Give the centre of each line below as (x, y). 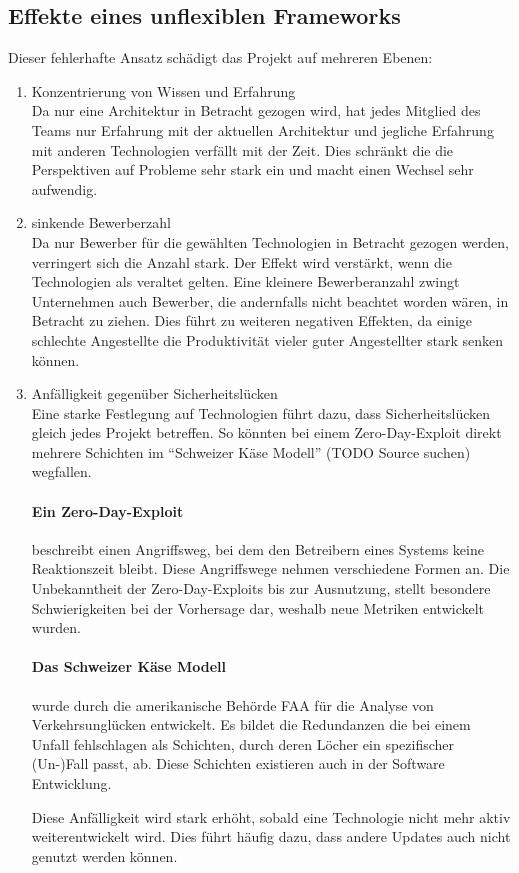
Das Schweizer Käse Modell (128, 666)
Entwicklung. (71, 783)
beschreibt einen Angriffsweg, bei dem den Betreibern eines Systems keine (257, 548)
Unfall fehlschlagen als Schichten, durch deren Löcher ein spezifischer (243, 743)
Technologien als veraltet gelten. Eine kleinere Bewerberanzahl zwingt (245, 281)
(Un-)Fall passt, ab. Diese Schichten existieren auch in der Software (238, 763)
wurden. (56, 627)
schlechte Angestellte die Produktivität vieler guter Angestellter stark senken (267, 339)
